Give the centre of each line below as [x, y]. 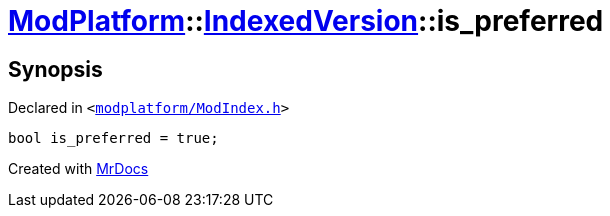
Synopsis [55, 69]
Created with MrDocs [78, 169]
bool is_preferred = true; [113, 138]
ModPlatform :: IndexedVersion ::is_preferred [306, 21]
